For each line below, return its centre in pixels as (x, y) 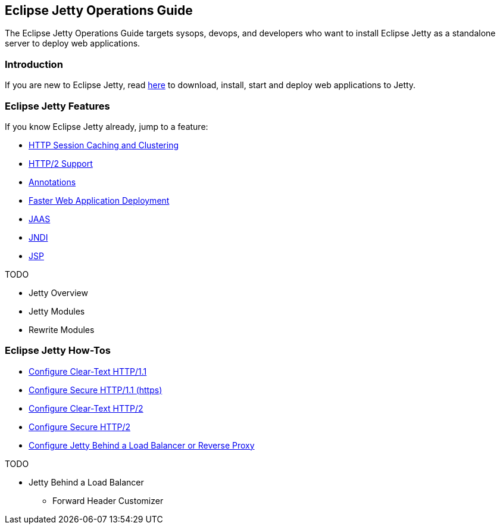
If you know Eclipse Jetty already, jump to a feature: (107, 126)
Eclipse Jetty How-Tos (58, 351)
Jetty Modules (57, 311)
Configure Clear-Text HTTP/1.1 (88, 371)
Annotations (52, 182)
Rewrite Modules (62, 329)
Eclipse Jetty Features (57, 106)
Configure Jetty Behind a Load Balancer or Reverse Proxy (142, 445)
